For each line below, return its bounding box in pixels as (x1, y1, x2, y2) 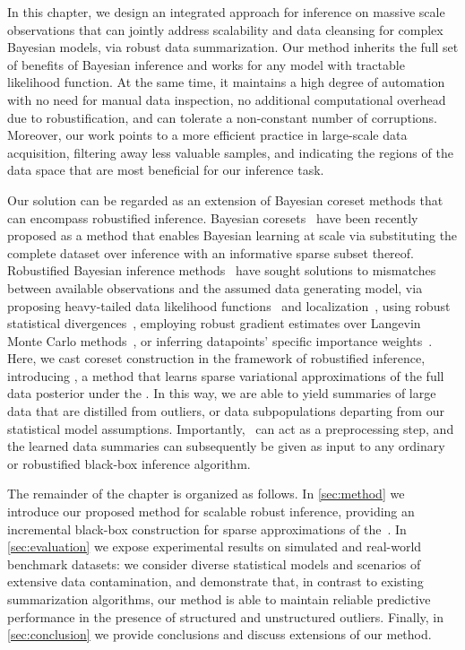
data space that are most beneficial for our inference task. (7, 160, 324, 179)
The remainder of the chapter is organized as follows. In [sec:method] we (7, 484, 405, 503)
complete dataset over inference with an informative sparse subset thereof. (7, 243, 414, 262)
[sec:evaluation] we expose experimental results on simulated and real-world (7, 537, 422, 556)
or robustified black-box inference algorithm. (7, 454, 251, 472)
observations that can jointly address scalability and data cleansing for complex (7, 20, 443, 39)
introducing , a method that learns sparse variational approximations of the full (7, 366, 444, 385)
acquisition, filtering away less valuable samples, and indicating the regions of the (7, 143, 453, 161)
